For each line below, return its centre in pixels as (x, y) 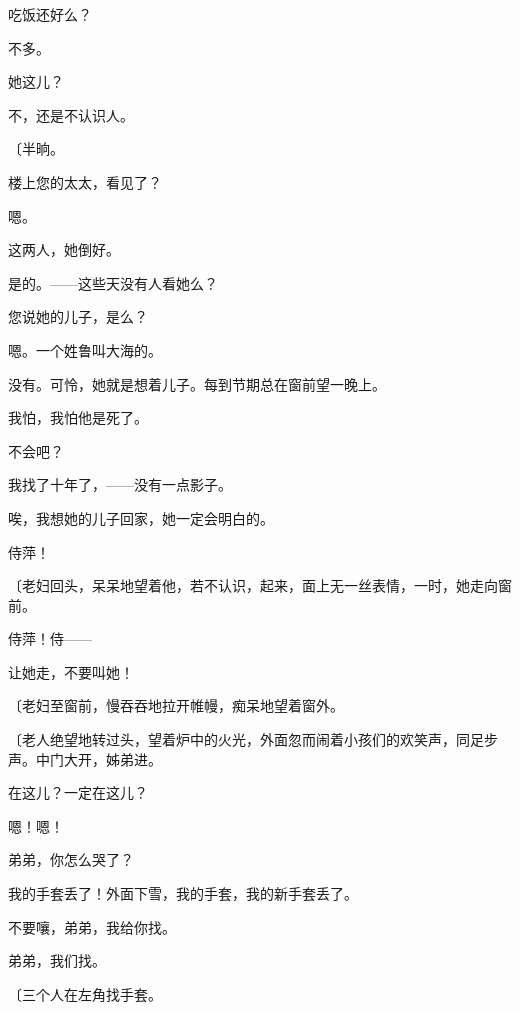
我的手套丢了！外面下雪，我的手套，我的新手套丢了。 (183, 893)
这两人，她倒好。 (64, 249)
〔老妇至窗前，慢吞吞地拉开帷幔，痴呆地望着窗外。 (176, 705)
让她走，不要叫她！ (71, 671)
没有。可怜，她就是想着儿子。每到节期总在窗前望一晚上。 (197, 383)
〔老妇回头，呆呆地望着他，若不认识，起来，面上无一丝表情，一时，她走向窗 (260, 585)
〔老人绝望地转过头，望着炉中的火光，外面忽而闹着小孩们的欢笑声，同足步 (253, 739)
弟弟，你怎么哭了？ (71, 859)
